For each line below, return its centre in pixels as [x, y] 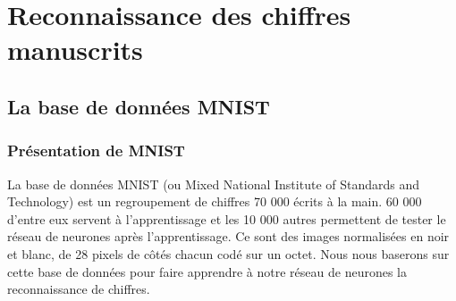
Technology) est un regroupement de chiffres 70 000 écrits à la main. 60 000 [215, 201]
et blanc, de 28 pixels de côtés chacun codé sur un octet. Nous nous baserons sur [228, 253]
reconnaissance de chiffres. [79, 289]
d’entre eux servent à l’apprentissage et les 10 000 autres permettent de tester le [227, 218]
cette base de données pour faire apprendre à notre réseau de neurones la [207, 271]
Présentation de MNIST [96, 150]
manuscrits [75, 50]
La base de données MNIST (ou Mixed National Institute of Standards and [214, 184]
